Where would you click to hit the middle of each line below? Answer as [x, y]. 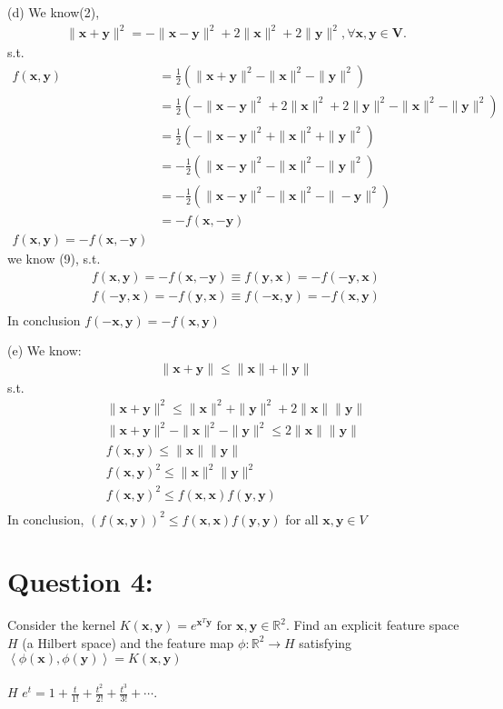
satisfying [325, 642]
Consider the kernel [62, 625]
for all [302, 519]
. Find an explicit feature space [373, 625]
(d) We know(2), [54, 12]
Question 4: [80, 581]
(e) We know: [44, 350]
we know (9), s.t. [54, 258]
